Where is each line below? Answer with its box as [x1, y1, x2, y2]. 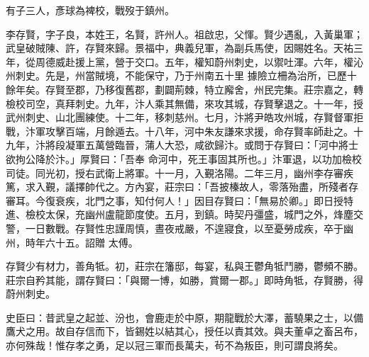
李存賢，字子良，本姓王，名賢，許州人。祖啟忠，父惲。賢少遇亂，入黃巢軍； [6, 26, 363, 41]
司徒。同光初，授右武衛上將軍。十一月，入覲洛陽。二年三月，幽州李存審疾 [6, 165, 353, 180]
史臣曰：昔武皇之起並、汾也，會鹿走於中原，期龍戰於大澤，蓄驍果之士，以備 [6, 310, 363, 324]
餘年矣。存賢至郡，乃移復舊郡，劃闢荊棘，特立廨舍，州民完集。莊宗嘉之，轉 [6, 81, 363, 96]
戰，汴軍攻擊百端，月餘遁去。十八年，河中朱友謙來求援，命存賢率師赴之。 [6, 123, 353, 138]
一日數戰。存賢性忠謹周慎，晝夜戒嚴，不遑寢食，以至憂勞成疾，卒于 [25, 220, 343, 235]
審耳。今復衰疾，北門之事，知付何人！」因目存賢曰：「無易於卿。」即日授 [6, 193, 343, 208]
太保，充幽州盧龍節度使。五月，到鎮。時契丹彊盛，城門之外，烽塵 [45, 207, 353, 222]
